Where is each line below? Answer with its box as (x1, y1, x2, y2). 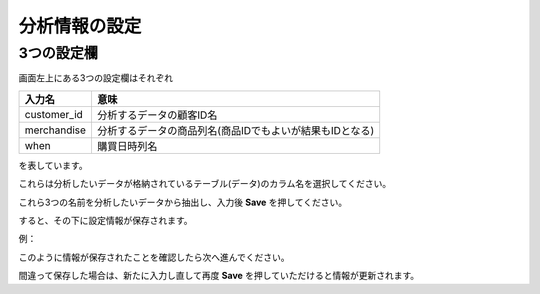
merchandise (24, 123, 87, 137)
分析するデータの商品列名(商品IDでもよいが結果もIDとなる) (96, 123, 375, 137)
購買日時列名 (96, 139, 158, 153)
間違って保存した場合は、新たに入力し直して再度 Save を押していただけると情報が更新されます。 (18, 270, 420, 282)
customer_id (24, 107, 84, 121)
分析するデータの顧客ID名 (96, 108, 218, 122)
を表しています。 (18, 159, 89, 171)
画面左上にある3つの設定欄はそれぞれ (18, 72, 174, 84)
